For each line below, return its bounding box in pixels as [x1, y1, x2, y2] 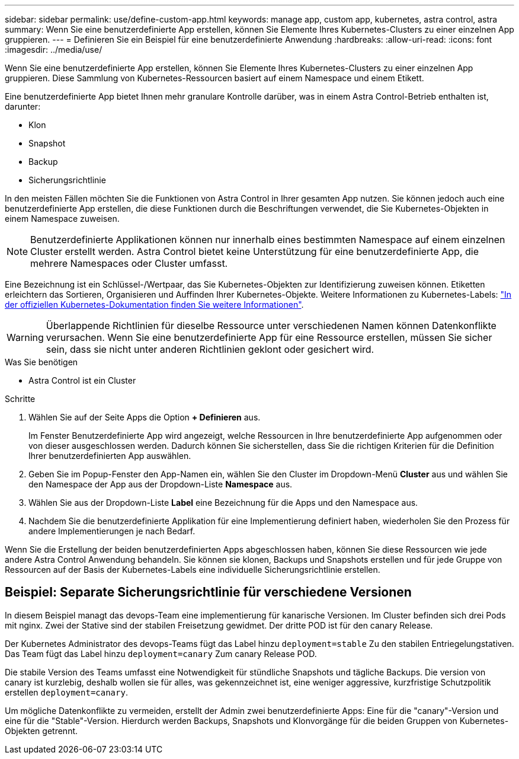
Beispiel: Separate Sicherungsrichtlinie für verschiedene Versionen [5, 585, 412, 600]
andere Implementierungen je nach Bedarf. [28, 526, 196, 536]
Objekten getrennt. [5, 725, 78, 736]
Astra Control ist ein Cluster [28, 375, 136, 385]
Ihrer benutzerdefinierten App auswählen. [28, 451, 191, 461]
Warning [7, 331, 44, 343]
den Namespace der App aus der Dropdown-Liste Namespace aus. [28, 479, 293, 489]
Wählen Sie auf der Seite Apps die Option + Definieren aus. [28, 412, 261, 422]
